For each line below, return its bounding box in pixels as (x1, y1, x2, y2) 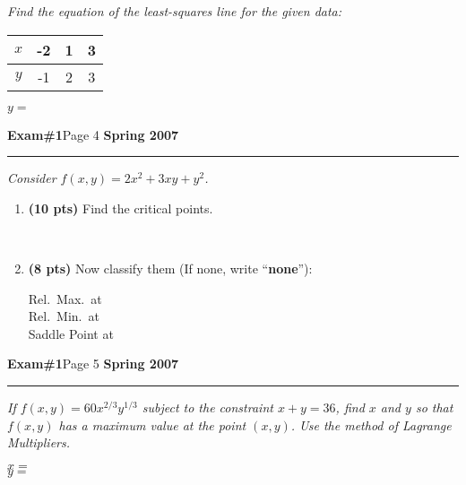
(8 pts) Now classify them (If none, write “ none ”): (28, 258, 313, 277)
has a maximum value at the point (58, 415, 246, 434)
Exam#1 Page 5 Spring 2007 (7, 354, 179, 373)
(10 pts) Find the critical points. (28, 198, 213, 217)
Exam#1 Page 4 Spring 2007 (7, 125, 179, 143)
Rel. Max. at (28, 289, 102, 307)
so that (415, 397, 453, 416)
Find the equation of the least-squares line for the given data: (7, 2, 342, 20)
